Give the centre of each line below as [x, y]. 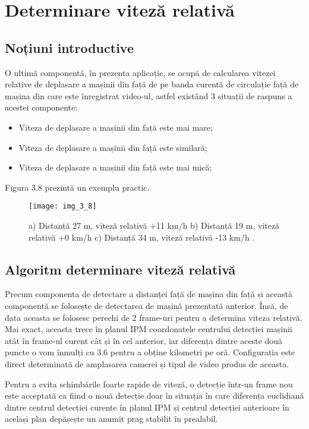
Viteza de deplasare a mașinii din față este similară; [113, 147]
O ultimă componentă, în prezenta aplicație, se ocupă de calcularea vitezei [140, 72]
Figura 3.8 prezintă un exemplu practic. [77, 187]
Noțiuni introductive [69, 47]
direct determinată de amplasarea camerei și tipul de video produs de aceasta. [147, 363]
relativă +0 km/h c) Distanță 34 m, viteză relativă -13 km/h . [142, 237]
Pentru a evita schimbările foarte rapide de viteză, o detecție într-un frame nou [149, 384]
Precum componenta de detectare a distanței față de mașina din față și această [149, 294]
